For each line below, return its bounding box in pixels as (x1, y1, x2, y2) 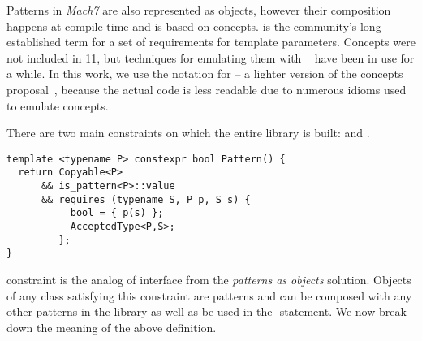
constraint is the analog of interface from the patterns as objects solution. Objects (6, 271, 411, 287)
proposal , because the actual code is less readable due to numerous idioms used (6, 80, 407, 97)
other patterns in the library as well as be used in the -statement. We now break (6, 303, 407, 320)
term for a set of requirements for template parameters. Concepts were (64, 33, 416, 50)
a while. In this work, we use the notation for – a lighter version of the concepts (6, 65, 403, 82)
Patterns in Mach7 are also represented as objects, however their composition (6, 2, 391, 18)
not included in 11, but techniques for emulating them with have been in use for (6, 49, 415, 66)
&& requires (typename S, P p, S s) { (41, 193, 251, 205)
